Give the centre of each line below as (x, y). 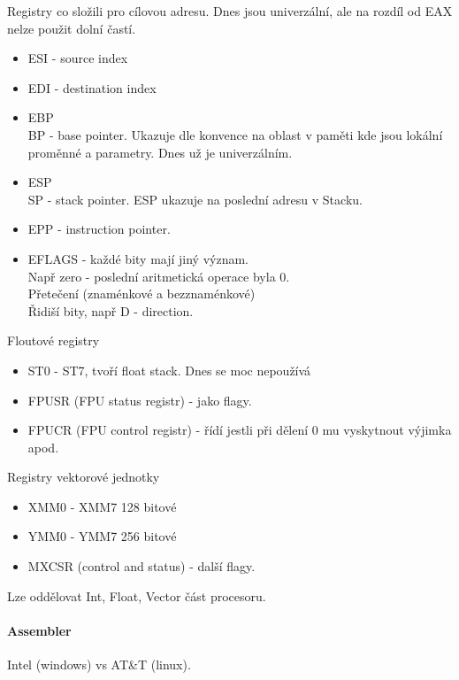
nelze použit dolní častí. (72, 28)
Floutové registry (54, 340)
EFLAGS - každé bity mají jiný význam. (138, 258)
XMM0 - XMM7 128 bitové (102, 506)
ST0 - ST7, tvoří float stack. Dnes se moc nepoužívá (169, 370)
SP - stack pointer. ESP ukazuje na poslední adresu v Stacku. (195, 199)
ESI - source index (78, 58)
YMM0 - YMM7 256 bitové (102, 536)
